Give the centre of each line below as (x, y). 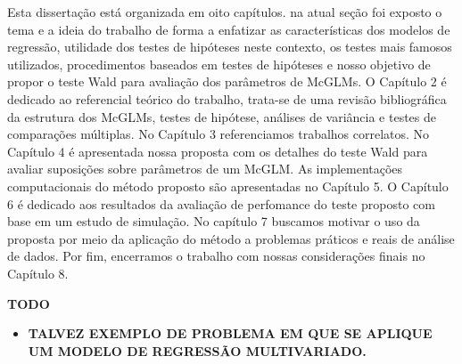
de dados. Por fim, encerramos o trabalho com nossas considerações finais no (216, 256)
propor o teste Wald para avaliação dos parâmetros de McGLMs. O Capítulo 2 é (227, 81)
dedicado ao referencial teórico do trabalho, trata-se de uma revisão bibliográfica (227, 98)
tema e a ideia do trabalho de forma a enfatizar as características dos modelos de (229, 29)
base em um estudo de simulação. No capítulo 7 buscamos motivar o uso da (214, 221)
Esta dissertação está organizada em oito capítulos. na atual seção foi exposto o (225, 12)
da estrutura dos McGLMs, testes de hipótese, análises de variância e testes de (222, 116)
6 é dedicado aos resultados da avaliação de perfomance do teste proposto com (221, 203)
